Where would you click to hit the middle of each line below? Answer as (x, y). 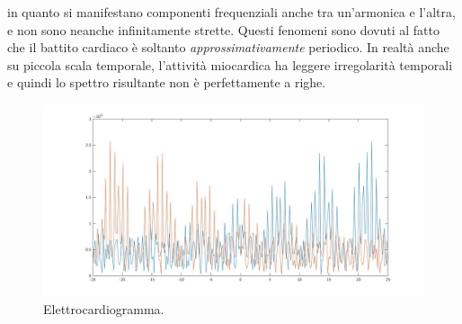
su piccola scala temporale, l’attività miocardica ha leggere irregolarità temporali (230, 64)
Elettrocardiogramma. (104, 309)
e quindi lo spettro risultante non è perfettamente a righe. (167, 82)
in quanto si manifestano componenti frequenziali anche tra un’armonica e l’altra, (231, 12)
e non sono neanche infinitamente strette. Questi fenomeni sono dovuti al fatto (224, 29)
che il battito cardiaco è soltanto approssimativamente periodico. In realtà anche (228, 47)
